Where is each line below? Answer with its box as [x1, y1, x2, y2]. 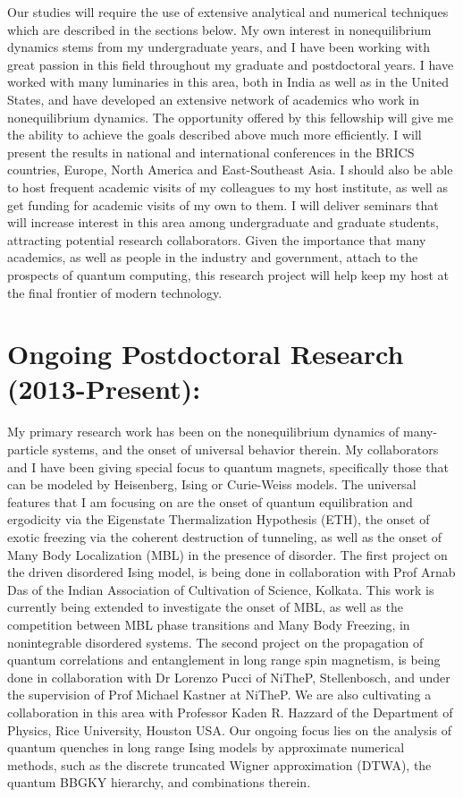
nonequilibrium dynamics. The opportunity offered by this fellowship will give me [7, 107, 453, 126]
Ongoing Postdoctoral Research [7, 335, 404, 372]
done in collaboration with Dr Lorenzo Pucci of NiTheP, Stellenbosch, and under [7, 667, 450, 686]
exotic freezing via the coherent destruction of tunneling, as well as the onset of [7, 527, 442, 546]
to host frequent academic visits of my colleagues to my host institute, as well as [7, 177, 448, 196]
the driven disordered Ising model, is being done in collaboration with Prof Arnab [7, 563, 456, 581]
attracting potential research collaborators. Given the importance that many [7, 230, 426, 249]
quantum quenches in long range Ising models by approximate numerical [7, 738, 405, 757]
